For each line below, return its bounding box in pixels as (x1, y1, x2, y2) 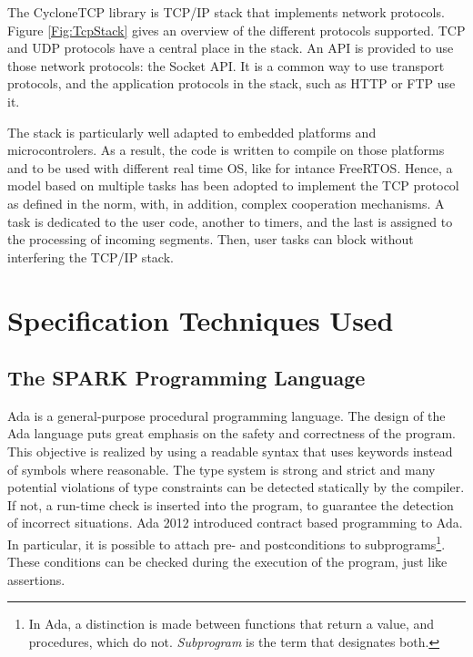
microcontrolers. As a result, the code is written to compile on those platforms (7, 140, 445, 159)
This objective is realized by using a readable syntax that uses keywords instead (7, 442, 453, 461)
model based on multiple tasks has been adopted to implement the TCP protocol (7, 176, 459, 195)
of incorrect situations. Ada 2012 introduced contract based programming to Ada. (7, 513, 463, 532)
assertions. (7, 570, 65, 589)
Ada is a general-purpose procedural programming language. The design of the (7, 405, 446, 425)
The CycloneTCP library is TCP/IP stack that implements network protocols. (7, 3, 445, 21)
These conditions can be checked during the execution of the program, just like (7, 552, 448, 571)
